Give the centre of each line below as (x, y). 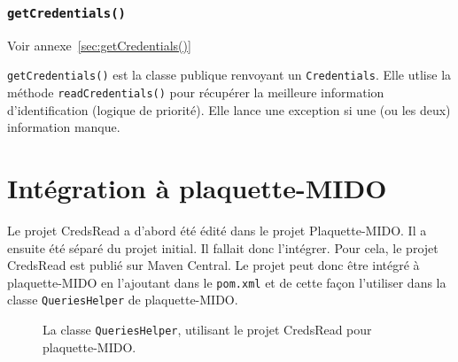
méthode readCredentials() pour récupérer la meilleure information (196, 92)
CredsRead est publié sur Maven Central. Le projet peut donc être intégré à (213, 265)
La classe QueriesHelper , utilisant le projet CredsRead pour (207, 330)
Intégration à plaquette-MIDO (197, 188)
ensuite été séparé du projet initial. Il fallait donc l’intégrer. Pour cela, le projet (223, 247)
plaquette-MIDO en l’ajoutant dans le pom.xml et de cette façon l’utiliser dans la (227, 282)
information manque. (64, 127)
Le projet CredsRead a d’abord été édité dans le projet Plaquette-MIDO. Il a (217, 230)
